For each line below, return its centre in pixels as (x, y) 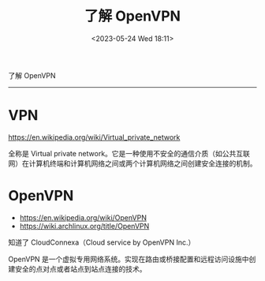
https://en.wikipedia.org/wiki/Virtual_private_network (94, 137)
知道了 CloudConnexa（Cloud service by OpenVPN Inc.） (102, 242)
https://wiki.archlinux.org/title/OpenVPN (84, 226)
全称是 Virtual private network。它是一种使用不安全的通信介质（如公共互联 (129, 153)
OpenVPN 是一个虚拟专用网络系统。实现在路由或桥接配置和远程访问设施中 (129, 259)
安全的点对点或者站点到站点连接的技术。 (80, 268)
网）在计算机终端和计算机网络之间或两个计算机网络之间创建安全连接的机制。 (132, 163)
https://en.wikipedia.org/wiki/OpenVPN (83, 217)
